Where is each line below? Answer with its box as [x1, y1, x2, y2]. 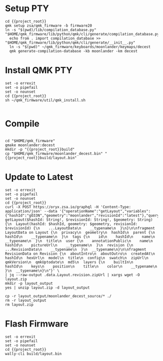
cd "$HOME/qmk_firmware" [5, 138, 55, 143]
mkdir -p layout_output [5, 281, 53, 286]
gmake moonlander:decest [5, 143, 55, 148]
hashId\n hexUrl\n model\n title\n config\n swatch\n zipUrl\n [5, 255, 149, 260]
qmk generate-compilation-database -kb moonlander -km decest [9, 49, 138, 53]
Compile [5, 118, 40, 129]
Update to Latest [5, 172, 73, 182]
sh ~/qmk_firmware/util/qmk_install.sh [5, 98, 86, 102]
